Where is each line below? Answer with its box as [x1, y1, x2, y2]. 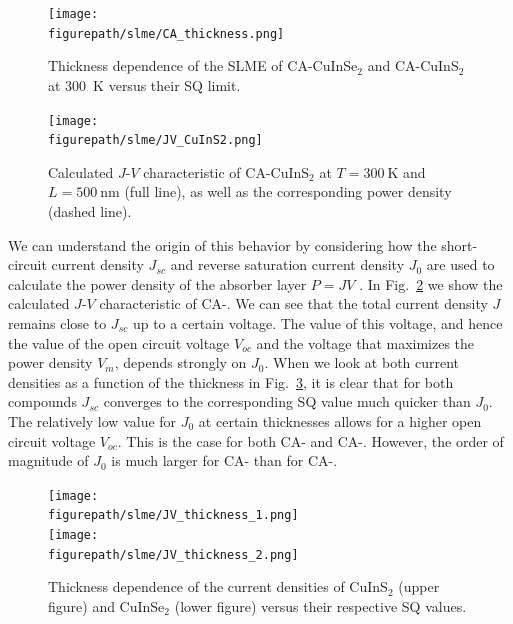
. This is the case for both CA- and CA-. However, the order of [117, 430, 504, 451]
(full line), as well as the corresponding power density [124, 181, 452, 202]
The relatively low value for [8, 410, 177, 431]
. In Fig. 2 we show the [359, 273, 503, 294]
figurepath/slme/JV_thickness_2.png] [48, 547, 299, 562]
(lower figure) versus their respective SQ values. [174, 595, 467, 616]
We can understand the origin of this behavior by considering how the [8, 234, 437, 255]
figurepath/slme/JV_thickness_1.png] [48, 508, 299, 523]
